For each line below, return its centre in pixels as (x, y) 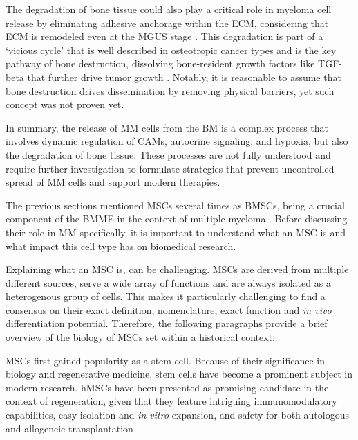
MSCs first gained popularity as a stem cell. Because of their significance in (165, 360)
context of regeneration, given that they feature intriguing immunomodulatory (171, 401)
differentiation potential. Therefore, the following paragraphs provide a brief (167, 323)
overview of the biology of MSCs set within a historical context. (140, 337)
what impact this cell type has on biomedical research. (121, 246)
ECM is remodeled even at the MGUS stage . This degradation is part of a (164, 36)
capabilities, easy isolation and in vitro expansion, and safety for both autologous (177, 415)
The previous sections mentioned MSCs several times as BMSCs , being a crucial (175, 205)
